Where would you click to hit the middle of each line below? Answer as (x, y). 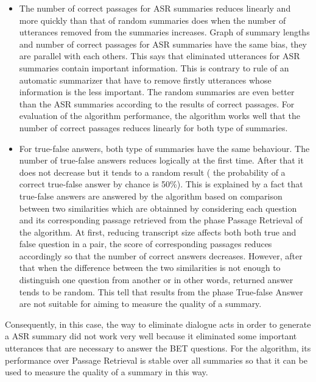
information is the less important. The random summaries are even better (157, 92)
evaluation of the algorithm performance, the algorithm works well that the (160, 116)
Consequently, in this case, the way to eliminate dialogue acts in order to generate (158, 324)
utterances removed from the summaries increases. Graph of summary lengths (164, 32)
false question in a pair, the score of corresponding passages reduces (146, 244)
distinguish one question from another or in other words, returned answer (156, 280)
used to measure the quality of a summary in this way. (107, 372)
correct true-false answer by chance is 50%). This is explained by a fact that (161, 184)
